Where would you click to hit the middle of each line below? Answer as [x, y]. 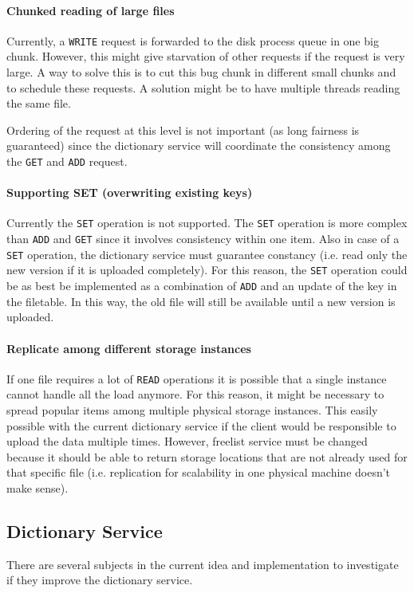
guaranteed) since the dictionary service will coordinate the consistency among [199, 145]
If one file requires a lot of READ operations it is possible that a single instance [197, 378]
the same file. [39, 103]
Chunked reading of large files [91, 10]
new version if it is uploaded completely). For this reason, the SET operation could [207, 270]
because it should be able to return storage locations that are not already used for [207, 456]
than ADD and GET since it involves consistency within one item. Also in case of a [203, 239]
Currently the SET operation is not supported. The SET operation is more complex [207, 223]
